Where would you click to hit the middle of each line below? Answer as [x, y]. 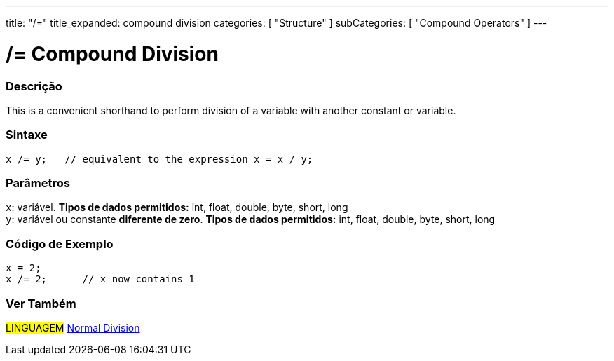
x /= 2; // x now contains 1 [100, 279]
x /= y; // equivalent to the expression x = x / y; [159, 159]
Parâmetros [38, 183]
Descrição [34, 86]
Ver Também [41, 303]
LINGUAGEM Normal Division [73, 327]
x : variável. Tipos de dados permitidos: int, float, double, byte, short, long [177, 207]
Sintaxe [27, 135]
